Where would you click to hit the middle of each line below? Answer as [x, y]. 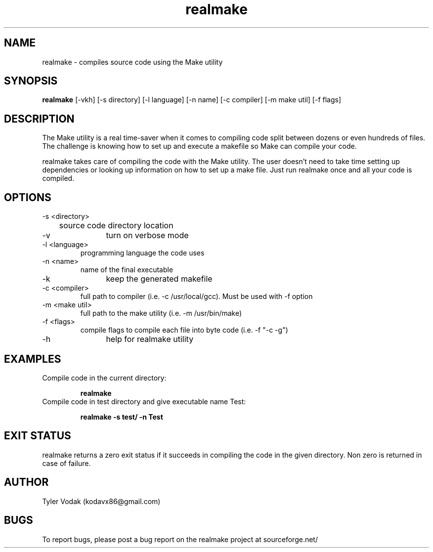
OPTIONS [28, 197]
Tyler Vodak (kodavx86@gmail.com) [101, 501]
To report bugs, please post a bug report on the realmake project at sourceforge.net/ [180, 539]
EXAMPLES [33, 359]
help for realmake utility [150, 339]
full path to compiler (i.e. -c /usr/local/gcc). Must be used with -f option [196, 297]
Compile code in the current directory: [104, 378]
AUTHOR [26, 482]
